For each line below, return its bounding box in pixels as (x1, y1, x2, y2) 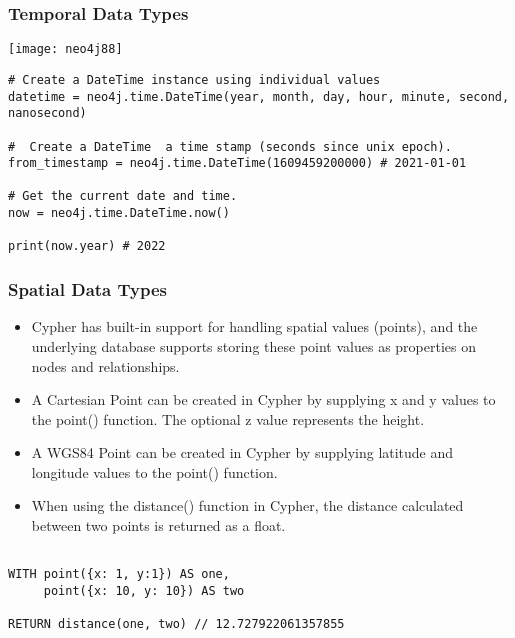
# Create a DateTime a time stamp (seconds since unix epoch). (8, 139, 452, 154)
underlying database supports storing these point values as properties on (31, 335, 476, 356)
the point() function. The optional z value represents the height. (31, 408, 425, 429)
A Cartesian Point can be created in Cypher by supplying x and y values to (31, 389, 496, 410)
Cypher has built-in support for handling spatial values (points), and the (31, 316, 478, 337)
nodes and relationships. (31, 355, 180, 376)
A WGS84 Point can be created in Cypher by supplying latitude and (31, 442, 454, 463)
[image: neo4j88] (8, 42, 123, 57)
